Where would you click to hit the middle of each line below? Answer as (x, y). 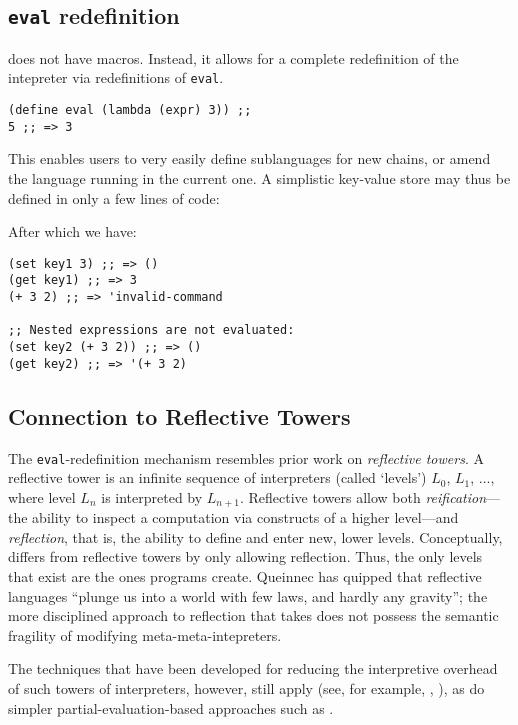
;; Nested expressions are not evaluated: (151, 330)
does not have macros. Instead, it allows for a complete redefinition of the (233, 57)
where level (42, 496)
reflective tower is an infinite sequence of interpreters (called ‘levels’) (217, 477)
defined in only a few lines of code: (114, 197)
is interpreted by (152, 496)
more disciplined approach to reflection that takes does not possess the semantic (253, 615)
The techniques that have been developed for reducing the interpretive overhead (253, 668)
